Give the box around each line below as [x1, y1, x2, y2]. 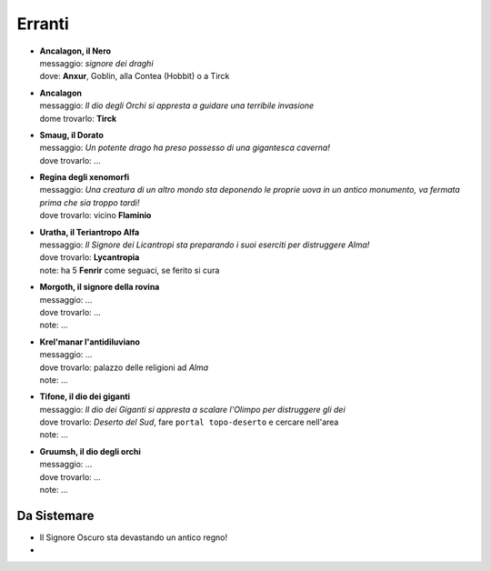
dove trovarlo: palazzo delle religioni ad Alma [39, 362, 209, 373]
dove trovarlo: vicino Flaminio [39, 210, 152, 221]
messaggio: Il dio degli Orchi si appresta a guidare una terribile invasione [39, 100, 315, 111]
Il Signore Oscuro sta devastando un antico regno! [39, 532, 228, 543]
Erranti [16, 14, 70, 34]
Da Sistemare [16, 507, 95, 523]
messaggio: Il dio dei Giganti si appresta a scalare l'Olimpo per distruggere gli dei [39, 404, 346, 415]
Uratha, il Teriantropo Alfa [39, 226, 140, 237]
